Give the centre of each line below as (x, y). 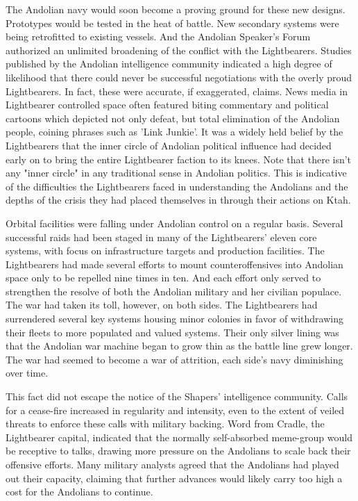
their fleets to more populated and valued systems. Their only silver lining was (172, 332)
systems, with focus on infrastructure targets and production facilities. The (165, 250)
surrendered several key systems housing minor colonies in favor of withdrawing (174, 319)
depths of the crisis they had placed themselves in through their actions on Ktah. (178, 200)
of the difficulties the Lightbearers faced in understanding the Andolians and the (177, 186)
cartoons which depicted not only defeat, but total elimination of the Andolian (173, 118)
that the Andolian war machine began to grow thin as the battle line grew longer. (179, 346)
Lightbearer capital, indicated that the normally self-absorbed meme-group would (179, 437)
